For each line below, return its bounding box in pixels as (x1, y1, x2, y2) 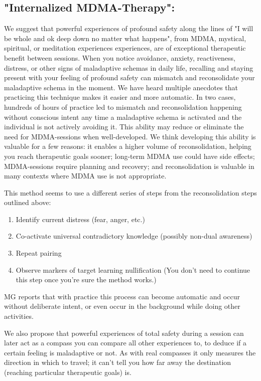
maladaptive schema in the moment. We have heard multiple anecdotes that (4, 82, 238, 92)
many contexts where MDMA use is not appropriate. (4, 170, 167, 181)
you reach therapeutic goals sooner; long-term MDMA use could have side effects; (4, 150, 255, 161)
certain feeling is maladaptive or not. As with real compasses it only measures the (4, 347, 256, 357)
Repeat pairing (16, 248, 62, 258)
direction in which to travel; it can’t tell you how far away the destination (4, 357, 231, 367)
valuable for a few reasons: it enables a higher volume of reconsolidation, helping (4, 141, 251, 151)
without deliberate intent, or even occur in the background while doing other (4, 301, 240, 311)
